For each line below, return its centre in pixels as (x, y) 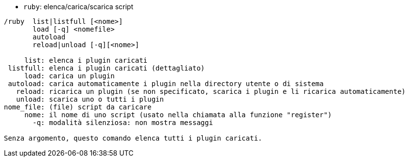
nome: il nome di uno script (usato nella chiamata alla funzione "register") (178, 115)
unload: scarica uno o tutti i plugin (90, 99)
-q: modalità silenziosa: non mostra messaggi (123, 123)
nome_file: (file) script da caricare (78, 107)
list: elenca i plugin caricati (86, 60)
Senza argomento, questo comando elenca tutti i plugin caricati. (133, 138)
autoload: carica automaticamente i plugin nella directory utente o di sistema (166, 84)
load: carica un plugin (70, 76)
